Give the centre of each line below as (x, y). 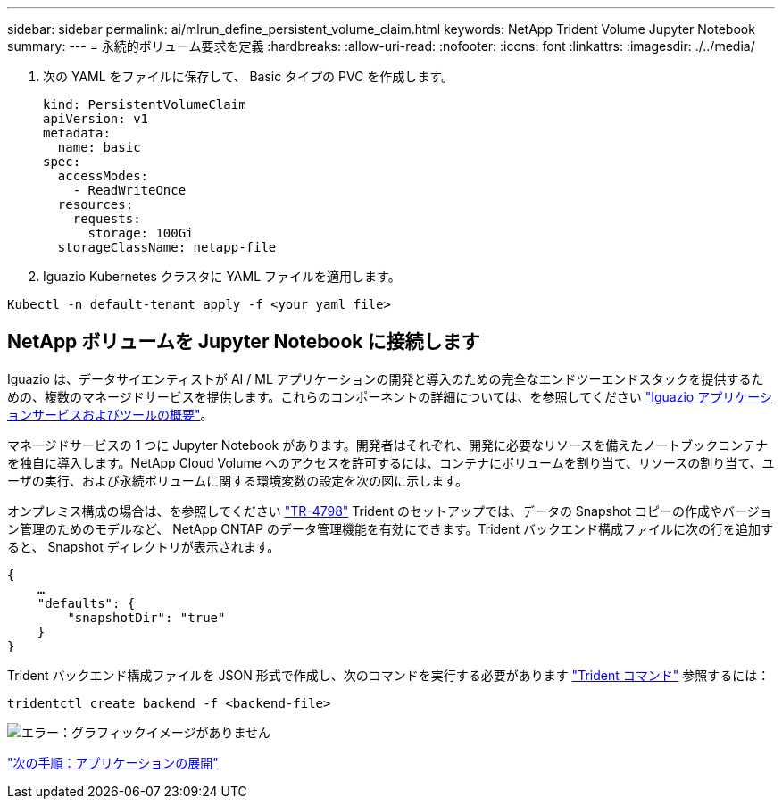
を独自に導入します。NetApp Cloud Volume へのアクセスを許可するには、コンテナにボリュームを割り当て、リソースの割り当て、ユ (391, 462)
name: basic (99, 147)
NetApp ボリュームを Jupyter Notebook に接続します (244, 342)
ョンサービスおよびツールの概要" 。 (110, 414)
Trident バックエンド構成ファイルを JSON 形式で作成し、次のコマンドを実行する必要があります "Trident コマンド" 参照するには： (389, 675)
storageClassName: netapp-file (167, 247)
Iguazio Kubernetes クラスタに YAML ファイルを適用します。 (222, 276)
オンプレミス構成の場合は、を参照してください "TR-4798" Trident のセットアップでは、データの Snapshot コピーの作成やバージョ (390, 511)
